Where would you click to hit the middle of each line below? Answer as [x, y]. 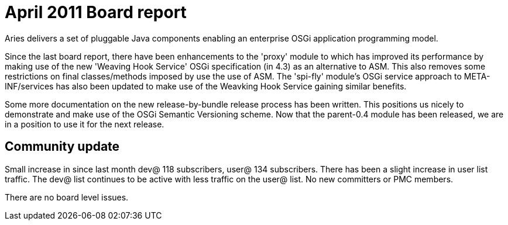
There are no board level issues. [67, 197]
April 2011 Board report [96, 12]
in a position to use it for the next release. [85, 124]
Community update [62, 147]
